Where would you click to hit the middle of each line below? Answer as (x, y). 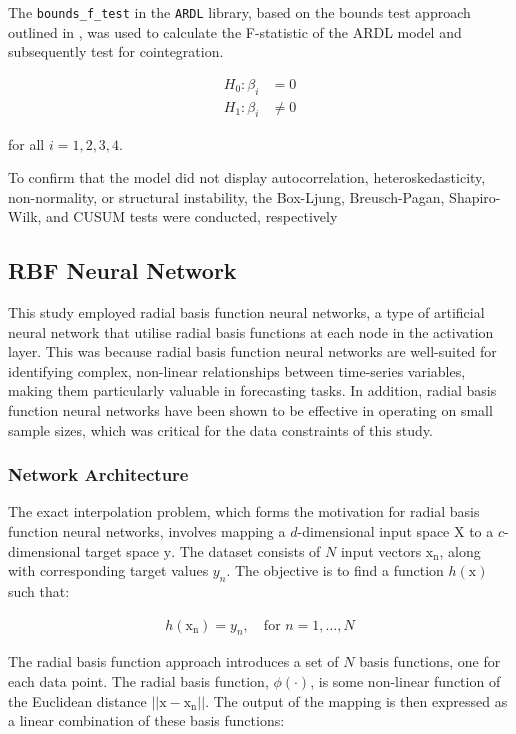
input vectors (381, 550)
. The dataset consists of (246, 550)
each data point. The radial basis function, (138, 681)
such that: (39, 591)
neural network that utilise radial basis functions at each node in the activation (251, 331)
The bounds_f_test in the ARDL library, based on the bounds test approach (239, 12)
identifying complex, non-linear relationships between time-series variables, (237, 370)
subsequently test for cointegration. (116, 51)
